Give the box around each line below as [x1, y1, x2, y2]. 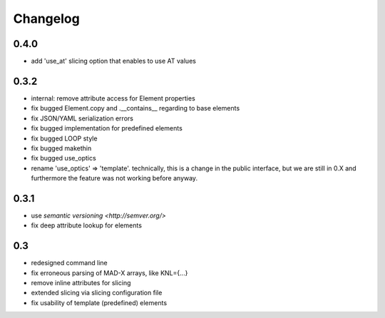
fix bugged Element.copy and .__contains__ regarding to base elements [31, 104, 240, 113]
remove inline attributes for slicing [31, 279, 131, 287]
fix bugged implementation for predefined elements [31, 124, 183, 133]
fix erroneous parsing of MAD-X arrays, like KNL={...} [31, 268, 188, 277]
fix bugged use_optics [31, 154, 96, 163]
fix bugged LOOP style [31, 134, 98, 143]
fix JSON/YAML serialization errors [31, 114, 133, 123]
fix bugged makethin [31, 143, 92, 153]
